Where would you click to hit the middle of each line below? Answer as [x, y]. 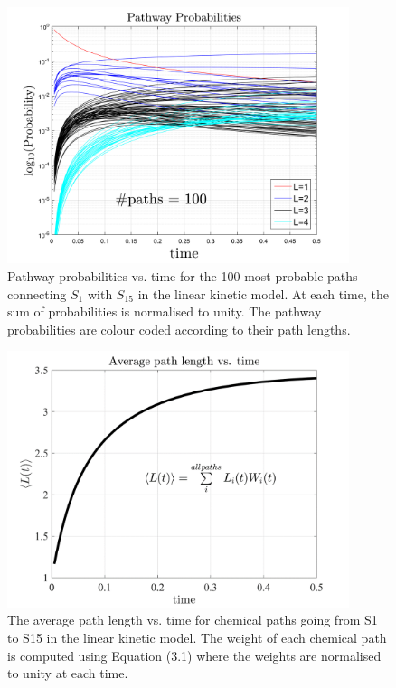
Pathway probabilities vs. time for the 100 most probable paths [183, 276]
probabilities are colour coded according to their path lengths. [179, 329]
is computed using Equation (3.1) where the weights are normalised [194, 655]
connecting [37, 293]
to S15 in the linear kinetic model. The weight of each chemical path [197, 638]
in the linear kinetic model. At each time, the [263, 293]
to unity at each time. [68, 673]
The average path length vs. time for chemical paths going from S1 [193, 620]
